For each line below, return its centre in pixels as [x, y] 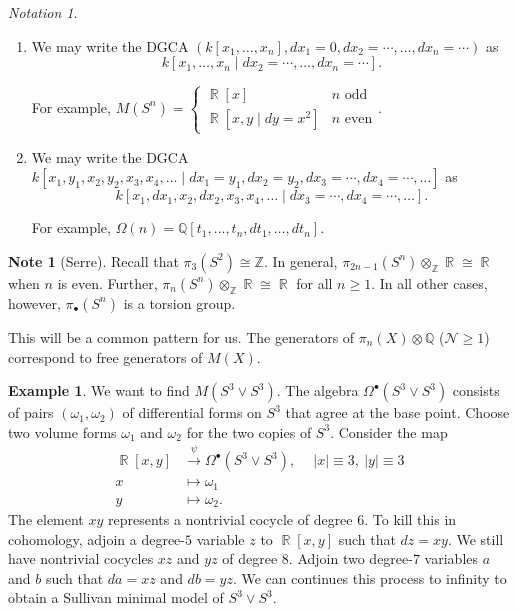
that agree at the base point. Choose [397, 412]
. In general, [300, 260]
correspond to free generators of [105, 356]
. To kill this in [410, 519]
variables [451, 558]
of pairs [31, 412]
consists [476, 390]
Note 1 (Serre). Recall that [93, 260]
